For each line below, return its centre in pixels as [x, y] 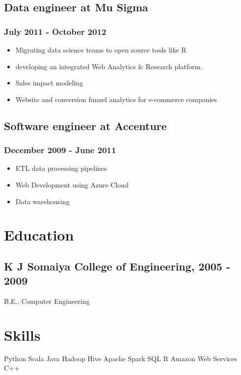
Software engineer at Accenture [85, 125]
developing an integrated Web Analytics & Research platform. [109, 66]
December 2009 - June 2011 [60, 150]
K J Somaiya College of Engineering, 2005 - [117, 266]
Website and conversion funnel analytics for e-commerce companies [116, 99]
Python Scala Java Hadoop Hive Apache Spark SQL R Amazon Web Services [120, 358]
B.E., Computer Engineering [47, 301]
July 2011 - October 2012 [55, 31]
